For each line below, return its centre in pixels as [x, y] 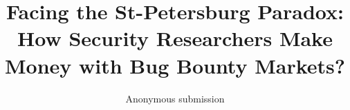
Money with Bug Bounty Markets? [175, 65]
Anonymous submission [175, 98]
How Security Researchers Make [175, 38]
